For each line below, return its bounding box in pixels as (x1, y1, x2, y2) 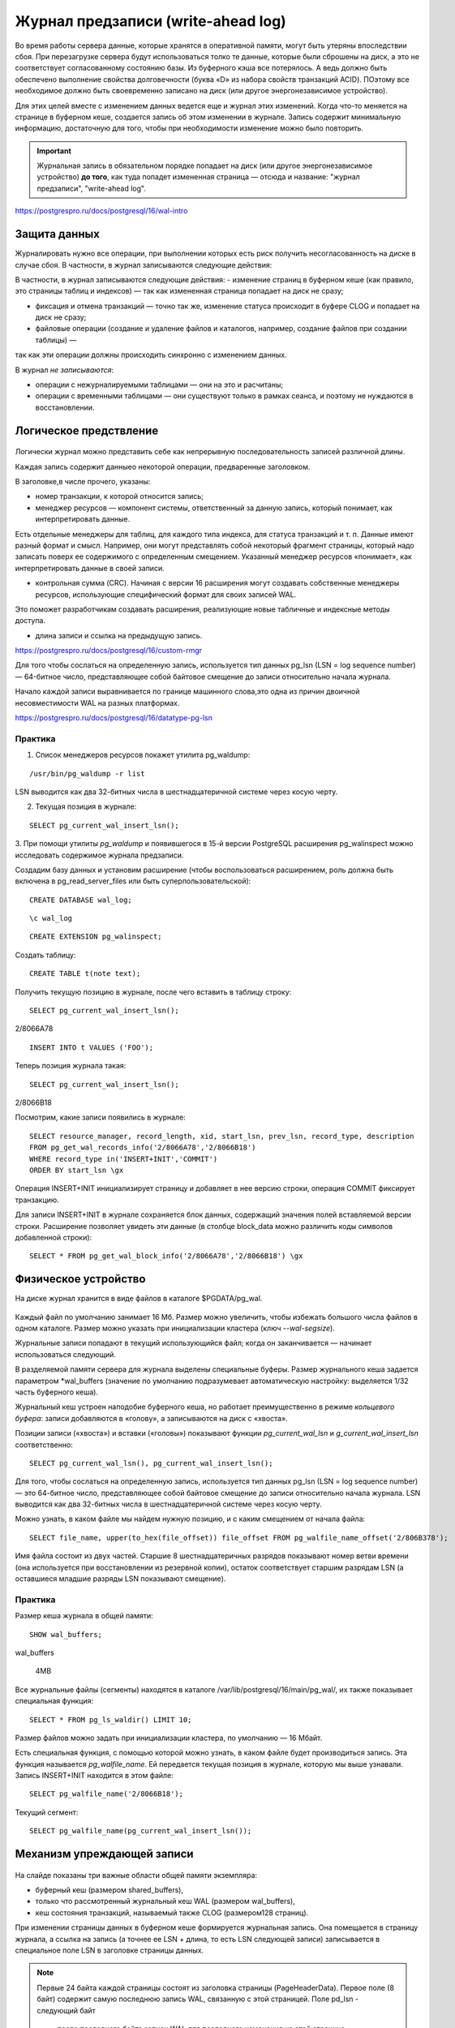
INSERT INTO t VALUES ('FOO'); (29, 1042, 154, 1052)
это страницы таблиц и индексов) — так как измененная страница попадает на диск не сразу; (15, 286, 344, 296)
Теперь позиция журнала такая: (15, 1061, 127, 1071)
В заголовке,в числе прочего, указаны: (15, 477, 151, 487)
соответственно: (15, 1440, 73, 1450)
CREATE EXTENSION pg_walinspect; (29, 932, 162, 941)
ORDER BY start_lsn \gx (29, 1165, 124, 1175)
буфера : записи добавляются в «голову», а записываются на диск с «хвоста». (15, 1413, 288, 1423)
